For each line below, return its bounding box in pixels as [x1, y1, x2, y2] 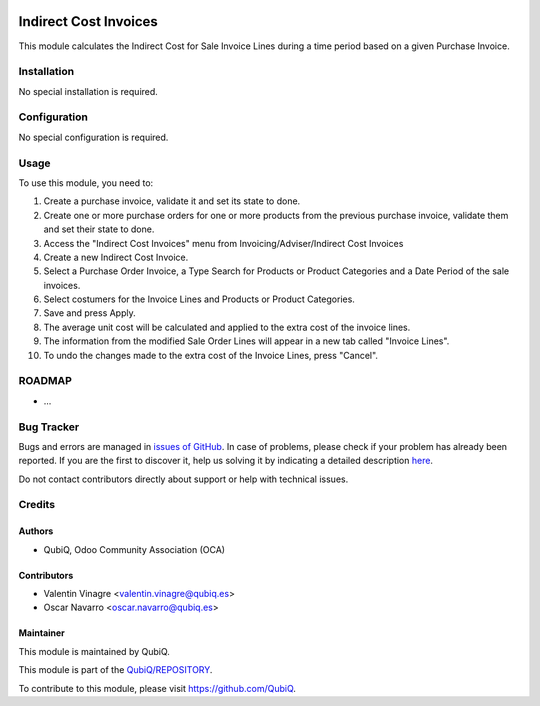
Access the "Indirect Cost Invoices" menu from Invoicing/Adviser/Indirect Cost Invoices [43, 237, 404, 249]
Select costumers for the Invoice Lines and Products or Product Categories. [43, 293, 355, 305]
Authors [18, 525, 54, 537]
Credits [18, 498, 55, 512]
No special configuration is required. [18, 131, 169, 143]
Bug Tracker [18, 420, 80, 434]
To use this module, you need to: [18, 176, 154, 189]
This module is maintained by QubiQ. [18, 645, 170, 657]
